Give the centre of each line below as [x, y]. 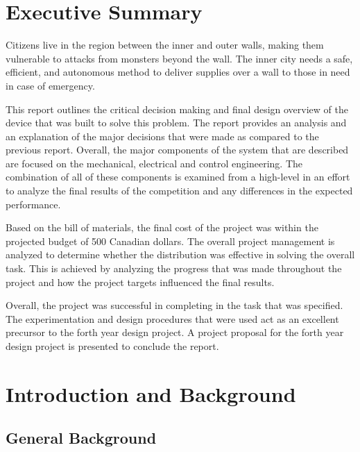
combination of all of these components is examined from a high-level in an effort [178, 177]
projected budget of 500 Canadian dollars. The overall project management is [170, 241]
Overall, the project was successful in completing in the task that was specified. [174, 305]
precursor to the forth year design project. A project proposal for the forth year [175, 332]
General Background [81, 438]
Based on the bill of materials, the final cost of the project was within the [162, 227]
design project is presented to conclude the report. [112, 346]
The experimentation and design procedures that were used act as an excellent [172, 318]
